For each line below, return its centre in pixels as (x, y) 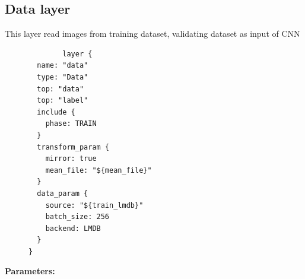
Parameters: (30, 271)
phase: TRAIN (71, 124)
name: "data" (63, 66)
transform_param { (73, 147)
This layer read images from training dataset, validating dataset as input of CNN (152, 34)
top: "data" (61, 89)
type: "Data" (63, 77)
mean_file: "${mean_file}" (99, 170)
